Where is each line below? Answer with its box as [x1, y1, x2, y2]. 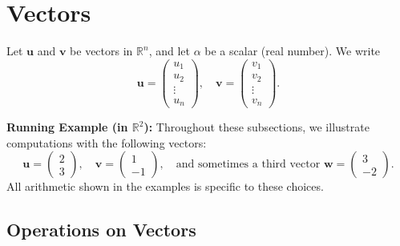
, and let [148, 42, 191, 59]
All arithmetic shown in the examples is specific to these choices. [6, 178, 324, 195]
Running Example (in [6, 119, 128, 135]
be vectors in [70, 42, 133, 59]
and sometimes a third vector [176, 159, 321, 171]
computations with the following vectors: [6, 134, 207, 151]
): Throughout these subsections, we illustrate [143, 119, 370, 135]
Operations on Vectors [6, 217, 196, 242]
